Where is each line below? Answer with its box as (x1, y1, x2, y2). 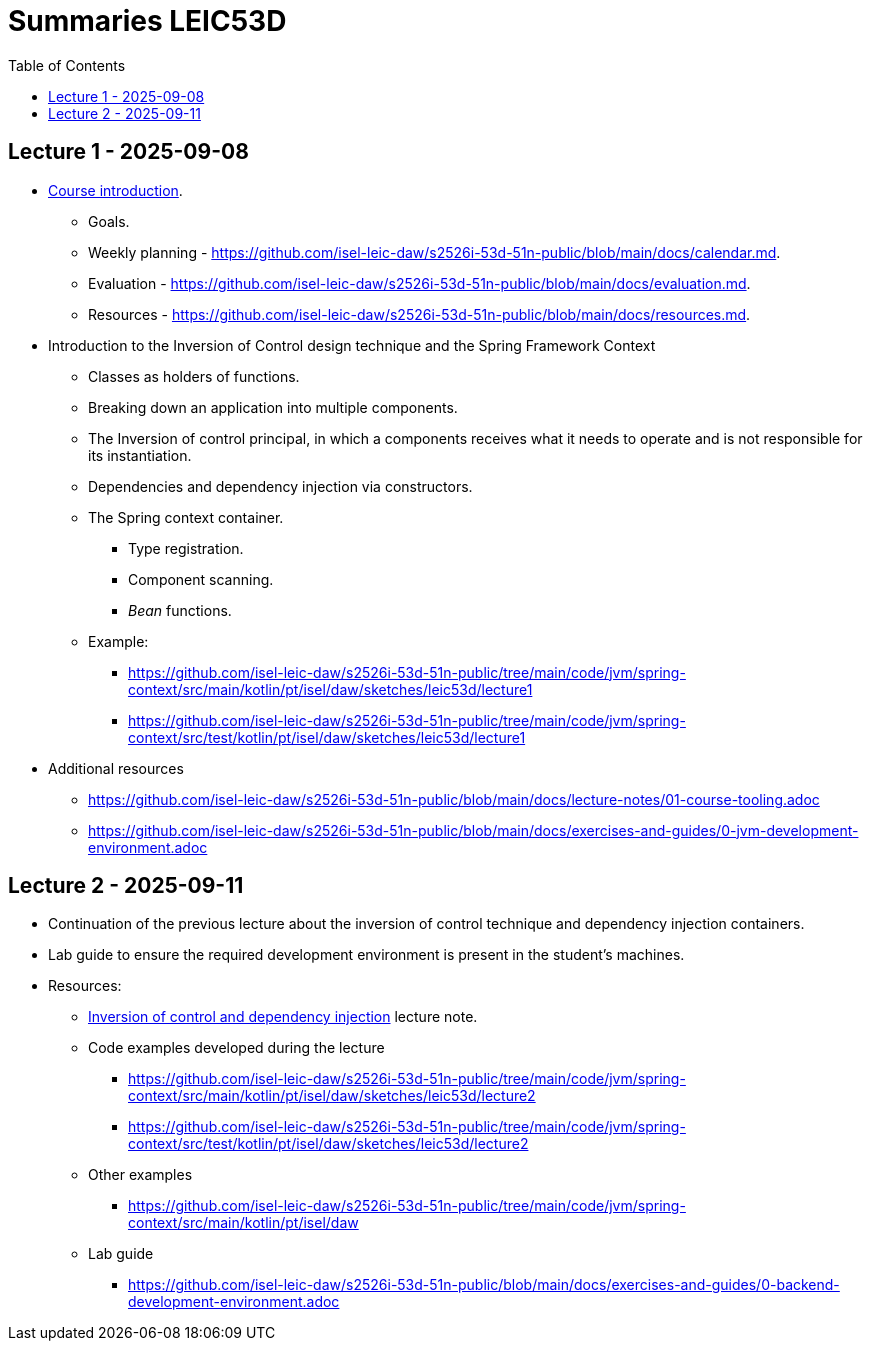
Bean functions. (128, 601, 232, 619)
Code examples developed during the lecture (88, 1039, 385, 1057)
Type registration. (128, 539, 244, 557)
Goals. (88, 212, 130, 230)
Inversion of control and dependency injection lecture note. (88, 1008, 478, 1026)
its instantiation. (88, 446, 192, 464)
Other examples (88, 1166, 193, 1184)
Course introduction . (48, 181, 183, 199)
